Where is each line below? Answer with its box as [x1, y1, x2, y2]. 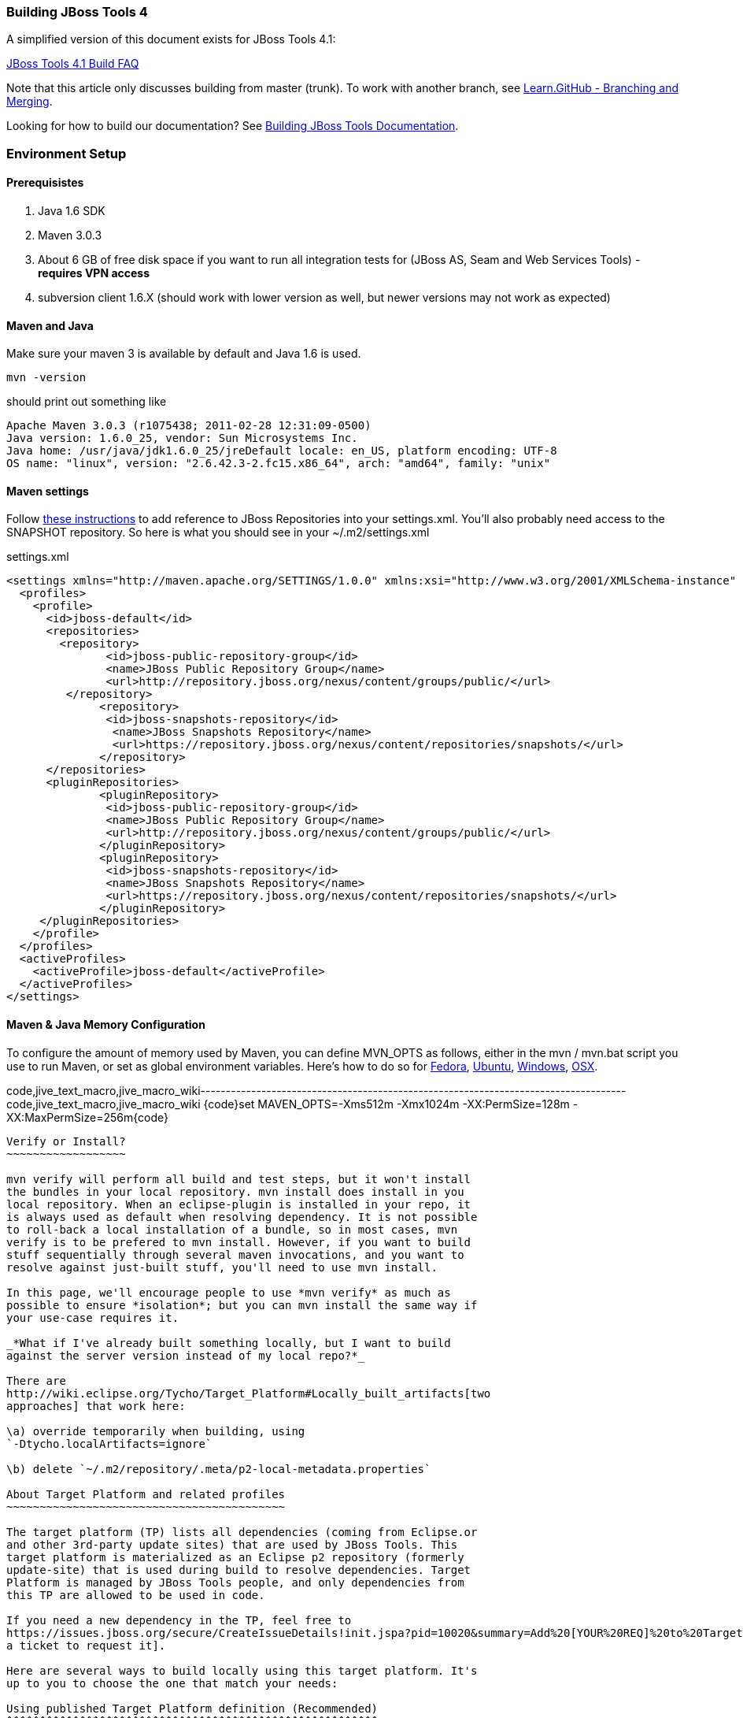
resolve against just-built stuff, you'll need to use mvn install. [6, 1260, 438, 1274]
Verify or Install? [6, 1134, 126, 1148]
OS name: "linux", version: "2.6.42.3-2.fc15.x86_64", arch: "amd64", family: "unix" [6, 457, 551, 470]
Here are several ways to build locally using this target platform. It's [6, 1664, 478, 1677]
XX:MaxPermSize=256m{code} [6, 1110, 168, 1124]
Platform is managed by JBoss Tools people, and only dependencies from [6, 1575, 464, 1589]
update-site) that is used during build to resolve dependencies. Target [6, 1563, 471, 1576]
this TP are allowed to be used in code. [6, 1588, 265, 1601]
